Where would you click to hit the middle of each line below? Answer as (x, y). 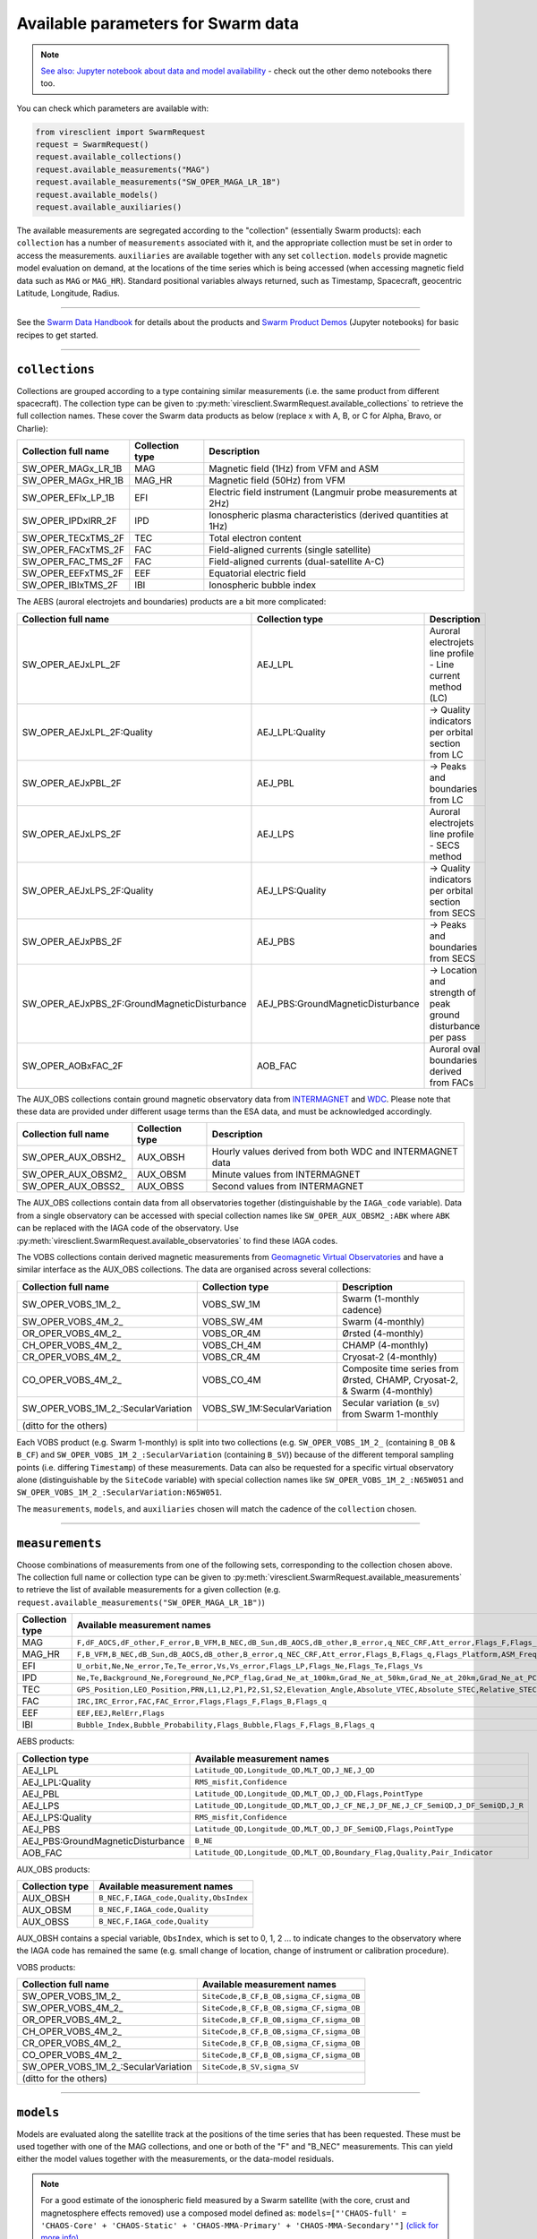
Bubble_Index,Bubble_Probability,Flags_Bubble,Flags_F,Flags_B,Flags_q (226, 1724)
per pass (448, 1037)
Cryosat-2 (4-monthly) (389, 1357)
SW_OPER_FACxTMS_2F (73, 550)
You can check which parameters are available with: (113, 108)
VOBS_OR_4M (231, 1333)
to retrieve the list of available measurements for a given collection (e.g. (149, 1590)
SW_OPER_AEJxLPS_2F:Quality (88, 890)
